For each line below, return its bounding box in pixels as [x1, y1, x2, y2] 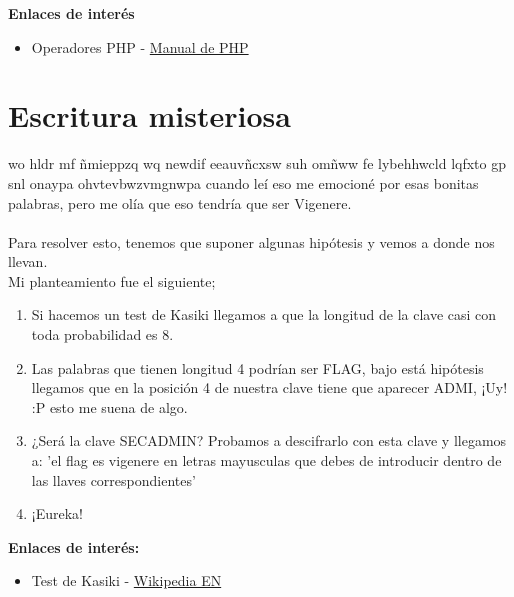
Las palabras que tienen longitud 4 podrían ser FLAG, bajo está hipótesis [31, 357, 484, 378]
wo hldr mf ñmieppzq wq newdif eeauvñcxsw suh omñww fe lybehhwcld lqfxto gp [8, 153, 506, 174]
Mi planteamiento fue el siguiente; [8, 270, 216, 291]
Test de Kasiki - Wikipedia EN [31, 570, 222, 591]
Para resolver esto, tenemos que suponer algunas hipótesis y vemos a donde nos [8, 231, 495, 252]
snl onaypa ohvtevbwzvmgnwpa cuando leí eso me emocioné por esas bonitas [8, 172, 479, 193]
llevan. [8, 251, 48, 272]
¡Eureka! [31, 503, 83, 524]
